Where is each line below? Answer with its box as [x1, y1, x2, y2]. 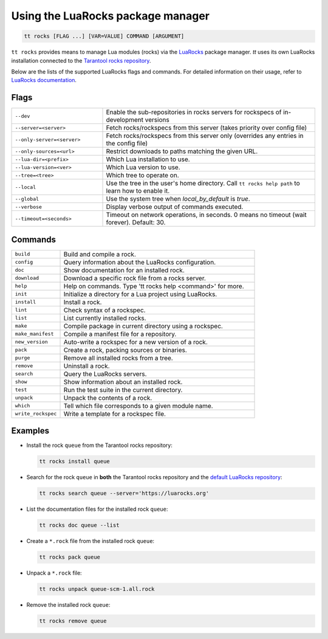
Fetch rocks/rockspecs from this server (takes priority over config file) [106, 123, 307, 132]
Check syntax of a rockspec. [63, 306, 146, 314]
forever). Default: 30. [106, 218, 166, 227]
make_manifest [15, 331, 54, 337]
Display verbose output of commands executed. [106, 202, 244, 211]
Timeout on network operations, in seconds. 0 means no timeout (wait [106, 210, 307, 219]
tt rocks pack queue [39, 554, 100, 561]
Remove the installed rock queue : [26, 601, 111, 609]
